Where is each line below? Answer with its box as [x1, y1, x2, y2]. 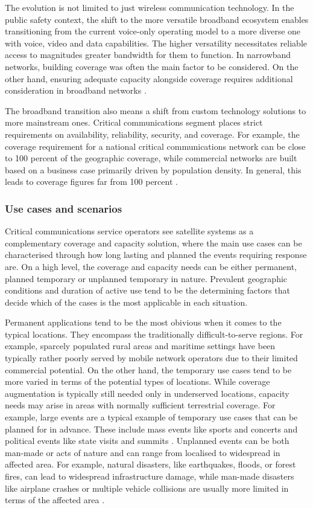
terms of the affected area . [5, 494, 105, 506]
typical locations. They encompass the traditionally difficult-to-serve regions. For [5, 327, 303, 340]
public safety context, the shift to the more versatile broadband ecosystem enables [5, 13, 309, 25]
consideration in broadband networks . [5, 84, 147, 97]
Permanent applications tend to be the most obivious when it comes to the [5, 316, 282, 329]
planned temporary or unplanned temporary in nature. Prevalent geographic [5, 272, 288, 285]
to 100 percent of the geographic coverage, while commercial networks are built [5, 152, 297, 164]
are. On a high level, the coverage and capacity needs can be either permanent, [5, 260, 297, 272]
